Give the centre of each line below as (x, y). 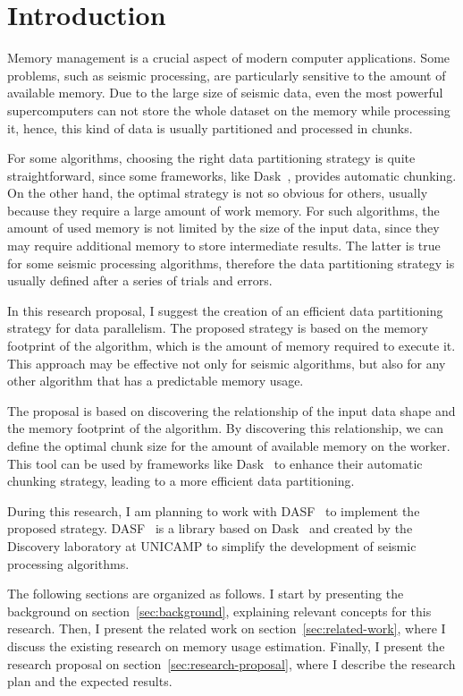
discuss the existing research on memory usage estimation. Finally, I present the (226, 645)
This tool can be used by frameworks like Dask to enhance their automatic (215, 463)
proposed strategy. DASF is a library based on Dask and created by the (210, 528)
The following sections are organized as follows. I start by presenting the (206, 594)
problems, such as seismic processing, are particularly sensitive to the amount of (227, 75)
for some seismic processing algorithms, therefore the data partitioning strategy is (231, 263)
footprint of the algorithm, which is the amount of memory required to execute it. (231, 346)
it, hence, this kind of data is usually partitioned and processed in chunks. (210, 127)
